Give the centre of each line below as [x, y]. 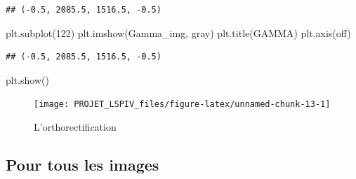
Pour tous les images [83, 165]
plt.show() [27, 79]
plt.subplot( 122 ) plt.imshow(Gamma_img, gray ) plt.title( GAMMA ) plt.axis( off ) [178, 33]
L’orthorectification [75, 127]
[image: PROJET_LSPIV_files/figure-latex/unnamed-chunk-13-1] [182, 105]
